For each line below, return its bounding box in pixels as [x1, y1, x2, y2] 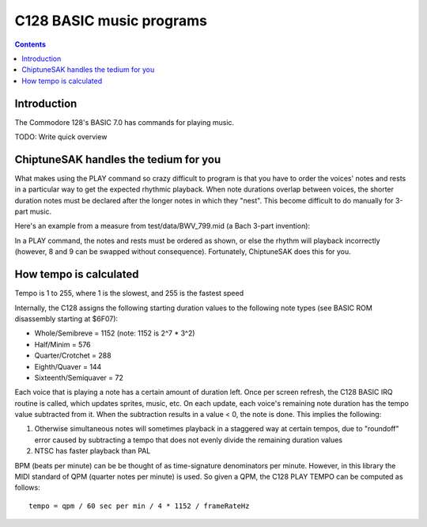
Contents [14, 40, 47, 49]
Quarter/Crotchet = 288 [34, 351, 111, 360]
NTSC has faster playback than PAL [34, 446, 151, 456]
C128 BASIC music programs [14, 12, 207, 29]
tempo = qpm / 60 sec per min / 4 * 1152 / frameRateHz [28, 501, 250, 510]
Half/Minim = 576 [34, 339, 91, 349]
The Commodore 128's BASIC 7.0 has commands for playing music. [14, 117, 235, 127]
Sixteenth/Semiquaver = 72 [34, 373, 124, 382]
